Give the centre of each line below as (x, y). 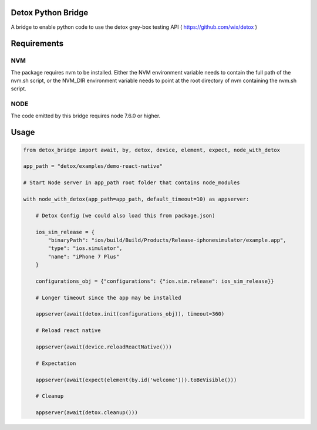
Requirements (37, 44)
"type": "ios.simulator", (85, 248)
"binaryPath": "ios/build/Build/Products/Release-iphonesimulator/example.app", (167, 240)
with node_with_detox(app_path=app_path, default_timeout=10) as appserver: (136, 199)
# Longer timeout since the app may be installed (108, 297)
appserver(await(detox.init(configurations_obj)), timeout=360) (130, 314)
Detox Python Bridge (50, 13)
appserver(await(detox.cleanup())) (87, 413)
